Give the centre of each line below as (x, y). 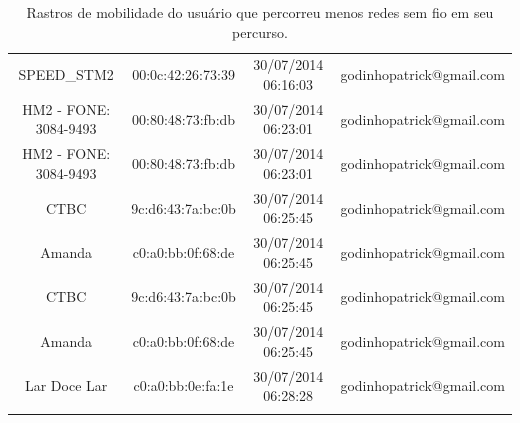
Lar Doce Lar (66, 385)
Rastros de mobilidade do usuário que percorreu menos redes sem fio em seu (260, 12)
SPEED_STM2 (66, 74)
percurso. (260, 31)
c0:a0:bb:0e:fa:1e (183, 385)
